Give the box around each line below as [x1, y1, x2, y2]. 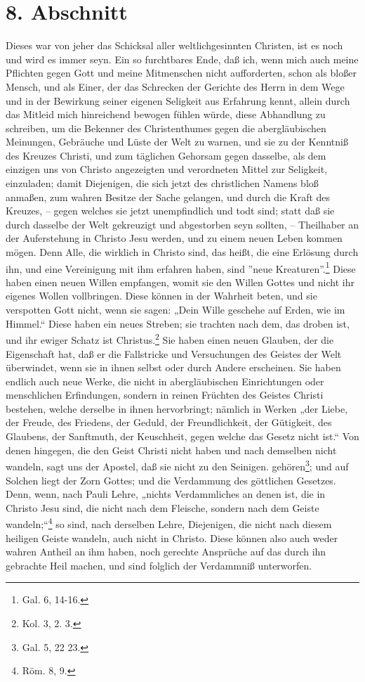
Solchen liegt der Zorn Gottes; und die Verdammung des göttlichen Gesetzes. [6, 472, 336, 487]
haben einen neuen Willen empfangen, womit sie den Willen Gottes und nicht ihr [6, 274, 354, 289]
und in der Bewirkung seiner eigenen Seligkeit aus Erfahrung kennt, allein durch [6, 93, 350, 108]
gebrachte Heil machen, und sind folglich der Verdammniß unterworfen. [6, 558, 312, 572]
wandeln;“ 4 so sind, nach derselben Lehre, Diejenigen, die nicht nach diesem [6, 515, 332, 531]
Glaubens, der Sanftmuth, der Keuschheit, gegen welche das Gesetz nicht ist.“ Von [6, 429, 359, 444]
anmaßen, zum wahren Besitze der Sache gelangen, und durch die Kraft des [6, 189, 331, 204]
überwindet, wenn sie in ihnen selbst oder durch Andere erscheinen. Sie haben [6, 360, 341, 375]
